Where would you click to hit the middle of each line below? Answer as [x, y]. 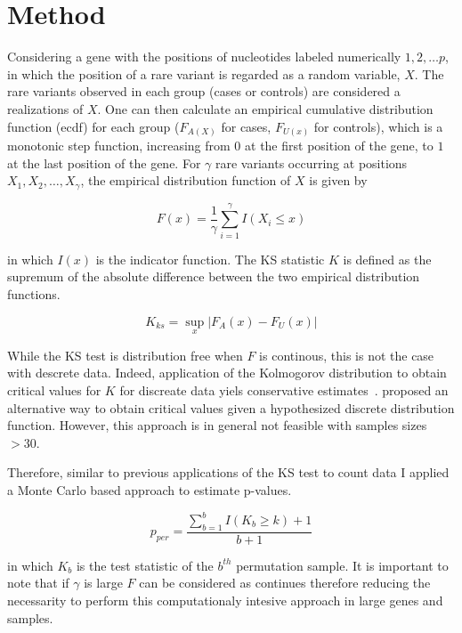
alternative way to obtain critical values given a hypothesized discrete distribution [231, 407]
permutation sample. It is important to [342, 565]
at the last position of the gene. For [104, 162]
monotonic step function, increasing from [119, 146]
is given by [338, 180]
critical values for [54, 390]
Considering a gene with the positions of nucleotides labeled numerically [204, 57]
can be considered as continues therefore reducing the [285, 583]
